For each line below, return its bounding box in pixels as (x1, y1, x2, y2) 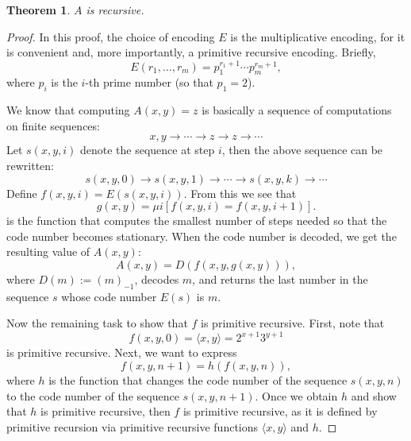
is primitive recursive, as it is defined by (182, 403, 378, 420)
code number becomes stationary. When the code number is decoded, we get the (6, 227, 397, 244)
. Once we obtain (255, 387, 338, 404)
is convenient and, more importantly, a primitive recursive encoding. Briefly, (6, 44, 376, 60)
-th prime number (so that (85, 74, 213, 91)
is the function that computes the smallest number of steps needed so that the (6, 212, 387, 229)
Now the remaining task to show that (6, 315, 188, 331)
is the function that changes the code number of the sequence (48, 372, 348, 389)
